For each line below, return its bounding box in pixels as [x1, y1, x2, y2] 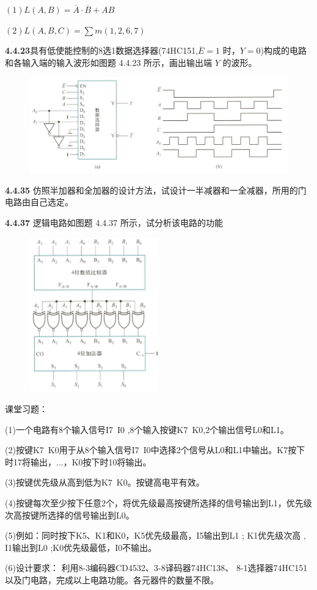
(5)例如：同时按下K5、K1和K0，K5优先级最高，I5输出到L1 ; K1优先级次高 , [5, 529, 306, 542]
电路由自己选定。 [5, 195, 73, 208]
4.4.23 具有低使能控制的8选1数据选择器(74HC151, [5, 44, 199, 57]
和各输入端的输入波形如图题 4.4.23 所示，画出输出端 [5, 56, 213, 68]
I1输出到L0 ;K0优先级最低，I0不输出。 [5, 541, 157, 553]
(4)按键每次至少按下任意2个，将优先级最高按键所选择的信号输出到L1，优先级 [5, 496, 312, 509]
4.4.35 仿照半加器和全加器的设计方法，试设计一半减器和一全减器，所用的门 [5, 183, 307, 196]
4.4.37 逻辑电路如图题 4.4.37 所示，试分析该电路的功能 [5, 216, 223, 229]
